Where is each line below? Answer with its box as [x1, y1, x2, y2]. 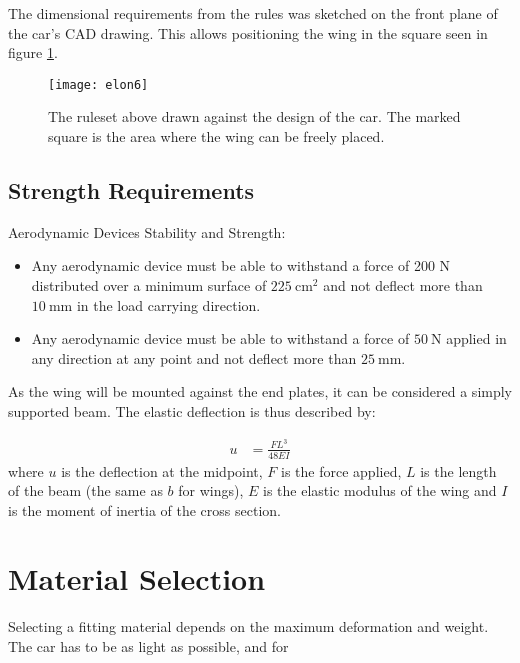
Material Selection [8, 558, 266, 599]
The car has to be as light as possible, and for [8, 636, 289, 657]
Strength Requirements [8, 175, 255, 206]
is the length [420, 460, 497, 481]
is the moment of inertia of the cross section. [8, 499, 281, 520]
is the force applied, [281, 460, 402, 481]
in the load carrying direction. [76, 294, 261, 315]
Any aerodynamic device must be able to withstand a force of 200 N [31, 255, 451, 276]
